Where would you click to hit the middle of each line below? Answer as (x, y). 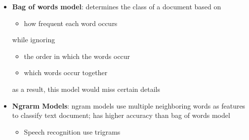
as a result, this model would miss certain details (86, 89)
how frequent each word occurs (71, 23)
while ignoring (34, 40)
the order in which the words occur (77, 56)
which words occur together (66, 72)
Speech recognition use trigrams (72, 131)
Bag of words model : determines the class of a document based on (117, 6)
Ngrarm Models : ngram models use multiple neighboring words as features (129, 105)
